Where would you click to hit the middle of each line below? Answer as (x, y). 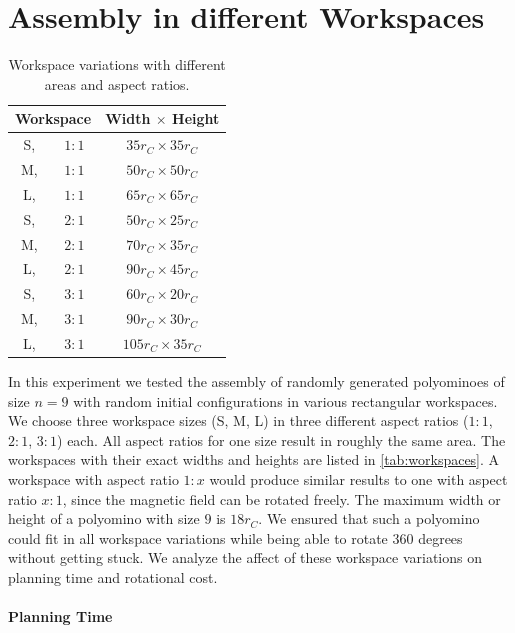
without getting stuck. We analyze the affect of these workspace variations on (245, 557)
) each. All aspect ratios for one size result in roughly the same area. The (281, 439)
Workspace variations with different (117, 64)
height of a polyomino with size (104, 518)
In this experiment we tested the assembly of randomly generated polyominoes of (256, 381)
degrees (440, 537)
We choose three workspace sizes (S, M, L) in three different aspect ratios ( (238, 420)
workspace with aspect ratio (93, 478)
